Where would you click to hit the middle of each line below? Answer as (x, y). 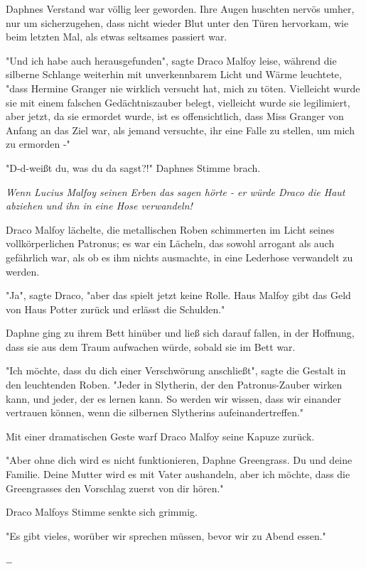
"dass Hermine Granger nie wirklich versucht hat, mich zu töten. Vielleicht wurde (183, 88)
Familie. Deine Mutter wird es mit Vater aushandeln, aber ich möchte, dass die (178, 474)
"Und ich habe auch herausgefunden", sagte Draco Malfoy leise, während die (171, 60)
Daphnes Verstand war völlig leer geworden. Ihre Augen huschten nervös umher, (180, 9)
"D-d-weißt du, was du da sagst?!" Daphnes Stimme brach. (133, 167)
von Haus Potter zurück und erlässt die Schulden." (115, 309)
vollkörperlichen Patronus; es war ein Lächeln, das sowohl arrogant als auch (170, 243)
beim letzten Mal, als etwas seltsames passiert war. (117, 37)
